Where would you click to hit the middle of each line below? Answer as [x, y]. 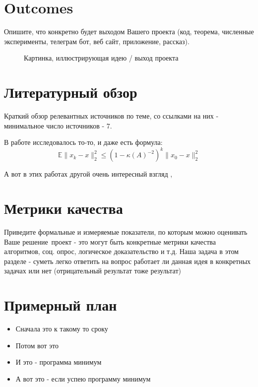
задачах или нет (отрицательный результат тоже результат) [93, 271]
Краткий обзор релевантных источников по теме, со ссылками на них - [111, 116]
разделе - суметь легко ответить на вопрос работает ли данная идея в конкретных [128, 261]
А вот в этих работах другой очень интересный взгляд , [88, 174]
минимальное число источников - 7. [58, 125]
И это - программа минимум [59, 362]
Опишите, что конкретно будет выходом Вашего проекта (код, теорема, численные [129, 32]
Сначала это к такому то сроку [62, 329]
